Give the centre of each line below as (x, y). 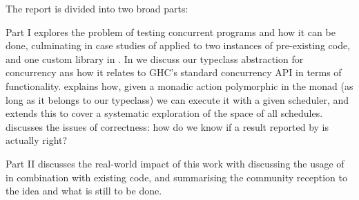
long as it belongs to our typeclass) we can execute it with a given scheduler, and (177, 99)
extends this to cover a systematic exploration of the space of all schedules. (164, 113)
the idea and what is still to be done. (84, 191)
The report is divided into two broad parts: (97, 8)
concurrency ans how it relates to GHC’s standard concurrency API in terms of (174, 72)
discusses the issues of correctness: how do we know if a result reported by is (167, 126)
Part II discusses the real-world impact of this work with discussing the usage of (175, 163)
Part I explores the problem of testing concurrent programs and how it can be (171, 31)
